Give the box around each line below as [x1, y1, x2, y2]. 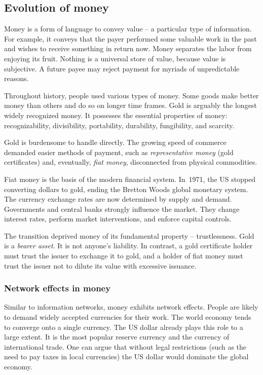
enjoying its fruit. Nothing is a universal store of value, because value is [4, 53, 226, 63]
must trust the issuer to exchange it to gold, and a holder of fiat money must [4, 250, 243, 261]
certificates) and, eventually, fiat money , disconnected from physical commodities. [4, 157, 257, 167]
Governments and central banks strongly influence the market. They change [4, 203, 240, 214]
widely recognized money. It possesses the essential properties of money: [4, 109, 228, 120]
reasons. [4, 73, 29, 84]
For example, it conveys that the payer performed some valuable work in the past [4, 33, 257, 44]
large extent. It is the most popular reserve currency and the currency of [4, 331, 230, 342]
